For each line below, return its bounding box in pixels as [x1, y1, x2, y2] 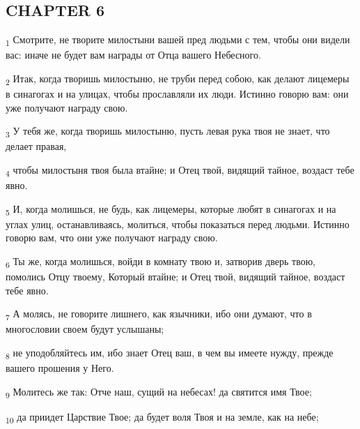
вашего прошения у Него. [6, 361, 114, 375]
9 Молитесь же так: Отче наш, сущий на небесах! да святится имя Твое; [6, 384, 312, 400]
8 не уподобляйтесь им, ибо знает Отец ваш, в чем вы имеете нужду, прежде [6, 345, 334, 361]
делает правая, [6, 139, 67, 153]
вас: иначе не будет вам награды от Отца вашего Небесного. [6, 47, 261, 62]
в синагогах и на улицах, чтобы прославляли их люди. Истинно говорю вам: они [6, 86, 349, 101]
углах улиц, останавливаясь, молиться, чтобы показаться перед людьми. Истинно [6, 216, 350, 231]
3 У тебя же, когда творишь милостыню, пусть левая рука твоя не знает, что [6, 123, 330, 140]
